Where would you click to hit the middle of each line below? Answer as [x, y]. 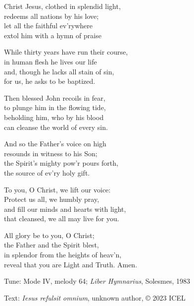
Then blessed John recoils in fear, [55, 97]
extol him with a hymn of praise [53, 35]
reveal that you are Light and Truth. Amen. [71, 264]
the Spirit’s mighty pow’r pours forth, [61, 163]
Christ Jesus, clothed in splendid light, [62, 6]
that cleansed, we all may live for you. [62, 218]
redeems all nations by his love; [51, 16]
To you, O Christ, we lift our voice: [57, 189]
